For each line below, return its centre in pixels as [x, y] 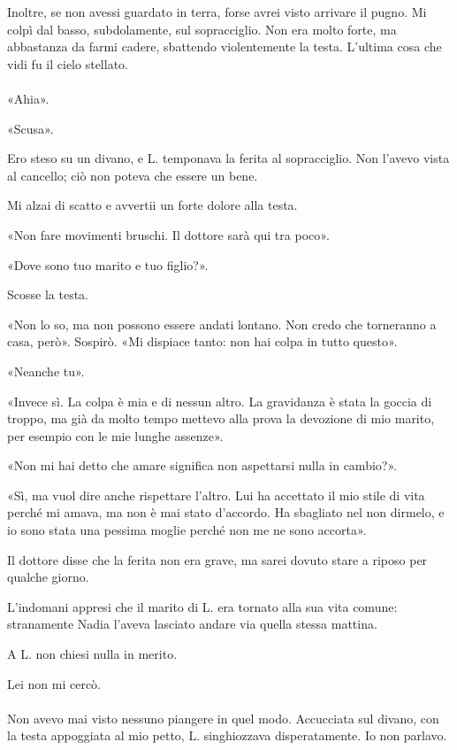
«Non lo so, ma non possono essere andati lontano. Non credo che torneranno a [222, 324]
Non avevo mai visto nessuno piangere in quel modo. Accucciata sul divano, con [223, 718]
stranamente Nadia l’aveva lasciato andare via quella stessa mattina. [192, 624]
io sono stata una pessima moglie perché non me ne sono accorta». [187, 530]
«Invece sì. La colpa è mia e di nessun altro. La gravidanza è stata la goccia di [220, 401]
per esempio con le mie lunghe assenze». [115, 435]
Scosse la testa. [48, 294]
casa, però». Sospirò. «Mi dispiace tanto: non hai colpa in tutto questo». [202, 341]
